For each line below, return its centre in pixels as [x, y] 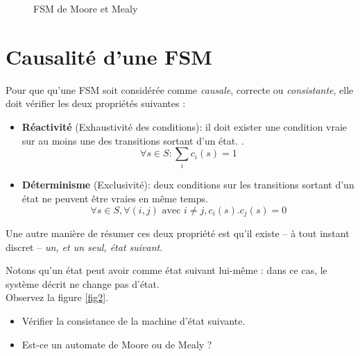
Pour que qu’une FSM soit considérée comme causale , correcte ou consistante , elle [180, 89]
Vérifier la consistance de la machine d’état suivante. [134, 321]
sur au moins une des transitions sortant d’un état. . [133, 140]
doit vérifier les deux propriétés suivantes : [96, 103]
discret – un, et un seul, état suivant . [84, 246]
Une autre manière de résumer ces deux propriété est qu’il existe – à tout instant [178, 233]
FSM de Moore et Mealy [86, 8]
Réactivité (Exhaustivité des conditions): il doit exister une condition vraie [185, 126]
